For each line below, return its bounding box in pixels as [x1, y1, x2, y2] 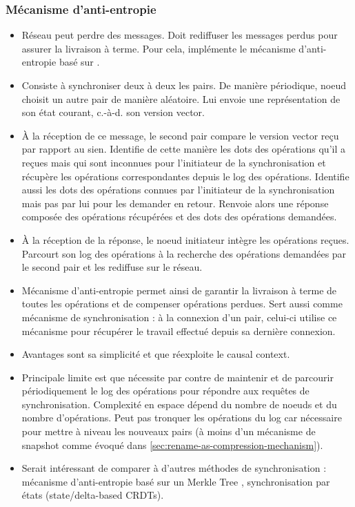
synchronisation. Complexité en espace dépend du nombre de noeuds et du [21, 396, 337, 411]
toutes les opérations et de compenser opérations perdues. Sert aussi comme [21, 296, 343, 311]
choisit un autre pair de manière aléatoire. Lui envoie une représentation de [21, 91, 341, 106]
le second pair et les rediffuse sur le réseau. [21, 260, 203, 274]
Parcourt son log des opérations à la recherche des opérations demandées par [21, 246, 347, 260]
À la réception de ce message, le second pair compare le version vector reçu [21, 128, 339, 142]
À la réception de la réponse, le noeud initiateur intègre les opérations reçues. [21, 232, 349, 247]
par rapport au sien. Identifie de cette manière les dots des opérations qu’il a [21, 142, 345, 156]
